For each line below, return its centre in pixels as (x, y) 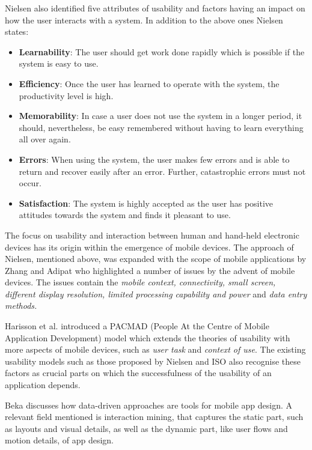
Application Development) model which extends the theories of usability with (148, 337)
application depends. (43, 385)
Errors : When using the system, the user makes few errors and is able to (154, 159)
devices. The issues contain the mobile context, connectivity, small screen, (140, 282)
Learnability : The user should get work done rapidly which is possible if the (162, 51)
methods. (21, 306)
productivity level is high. (66, 95)
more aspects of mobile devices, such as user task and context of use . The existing (155, 349)
